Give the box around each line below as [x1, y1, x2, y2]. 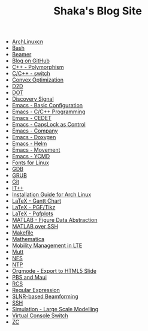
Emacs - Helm [11, 140, 47, 148]
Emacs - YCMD [11, 153, 50, 160]
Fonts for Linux [11, 159, 49, 166]
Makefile [11, 229, 34, 236]
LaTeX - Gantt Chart [11, 197, 62, 204]
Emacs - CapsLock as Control [11, 121, 86, 128]
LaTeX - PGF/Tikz [11, 204, 56, 211]
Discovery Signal [11, 95, 54, 103]
